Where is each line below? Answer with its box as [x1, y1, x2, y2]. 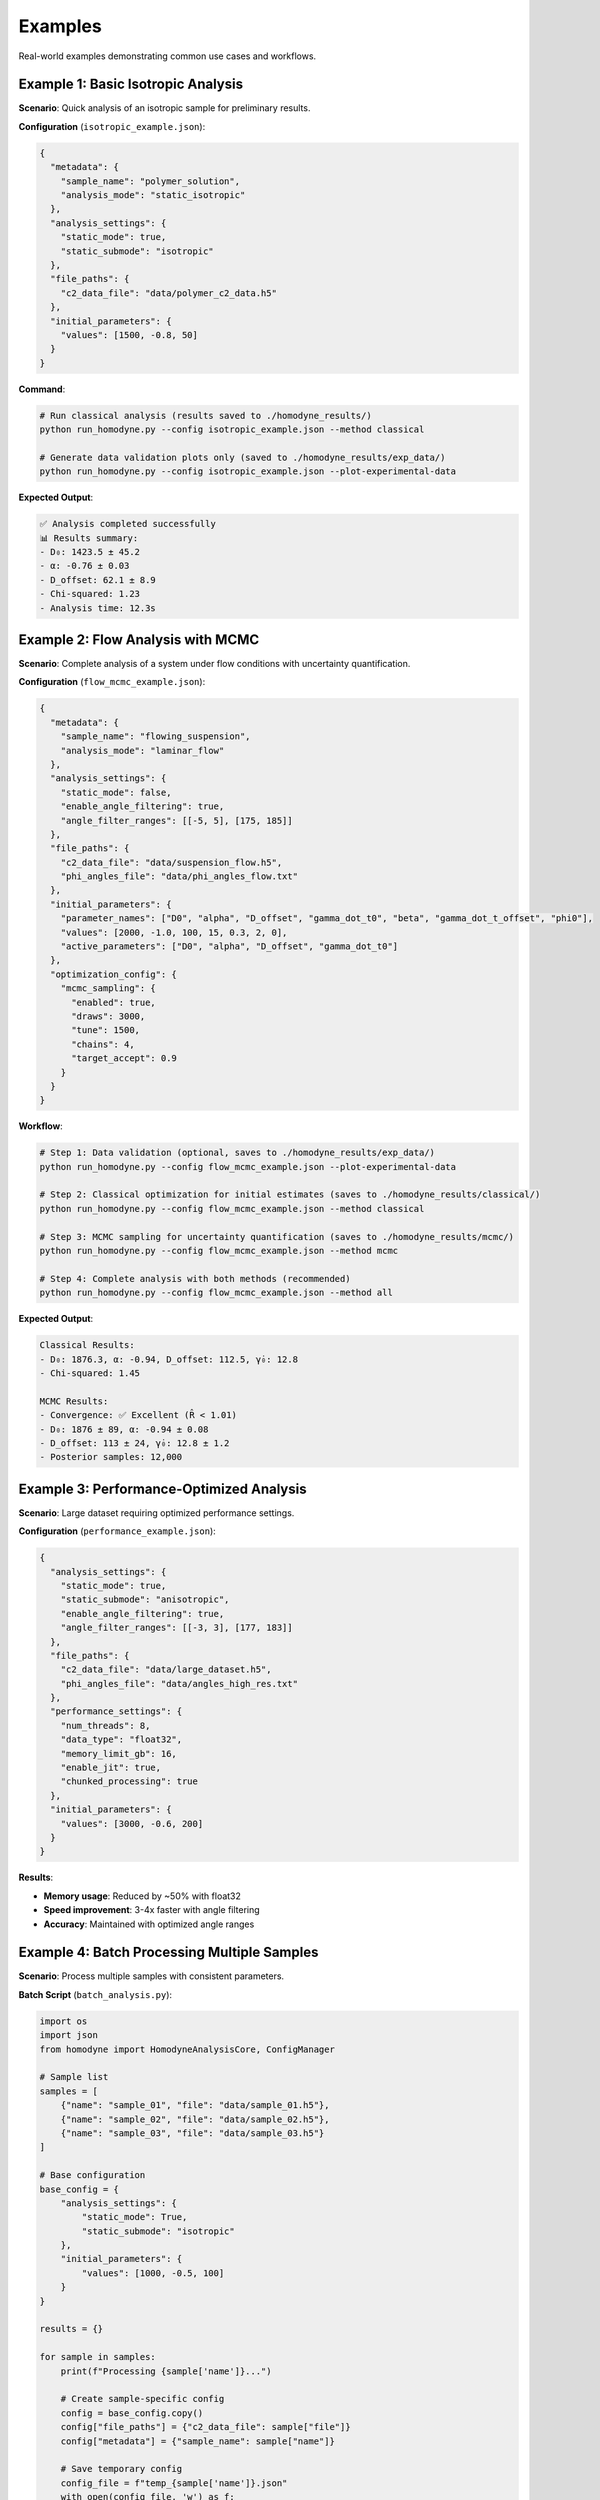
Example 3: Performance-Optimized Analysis [18, 1480, 307, 1497]
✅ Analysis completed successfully [39, 518, 217, 530]
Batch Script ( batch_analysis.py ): [18, 1988, 173, 2000]
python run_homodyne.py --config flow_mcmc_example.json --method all [39, 1287, 394, 1299]
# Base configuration [39, 2170, 146, 2181]
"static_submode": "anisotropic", [60, 1594, 230, 1605]
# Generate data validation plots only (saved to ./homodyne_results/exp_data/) [39, 451, 446, 463]
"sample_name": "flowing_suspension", [60, 731, 251, 742]
